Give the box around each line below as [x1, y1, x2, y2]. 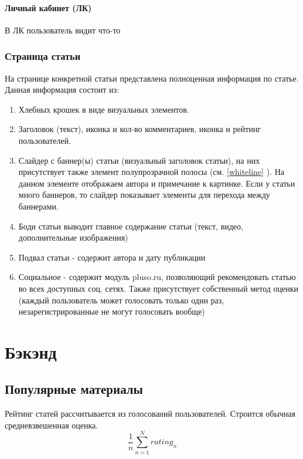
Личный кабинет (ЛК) [5, 1, 92, 14]
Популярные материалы [5, 380, 143, 398]
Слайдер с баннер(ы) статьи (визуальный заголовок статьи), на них [18, 154, 260, 166]
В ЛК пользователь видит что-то [5, 23, 121, 36]
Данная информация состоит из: [5, 83, 119, 96]
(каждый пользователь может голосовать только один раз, [18, 293, 224, 306]
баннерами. [18, 200, 59, 212]
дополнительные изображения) [18, 231, 128, 244]
